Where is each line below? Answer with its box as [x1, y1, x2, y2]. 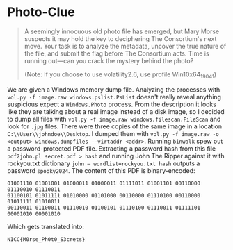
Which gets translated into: [7, 222, 85, 231]
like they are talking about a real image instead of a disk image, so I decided [7, 107, 225, 115]
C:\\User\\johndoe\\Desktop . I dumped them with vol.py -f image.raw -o [7, 129, 219, 137]
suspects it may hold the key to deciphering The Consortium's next [24, 34, 217, 42]
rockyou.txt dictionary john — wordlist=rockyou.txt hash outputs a [7, 159, 200, 167]
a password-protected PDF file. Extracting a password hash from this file [7, 144, 216, 153]
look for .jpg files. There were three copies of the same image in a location [7, 122, 223, 131]
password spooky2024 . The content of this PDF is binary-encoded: [7, 166, 196, 174]
